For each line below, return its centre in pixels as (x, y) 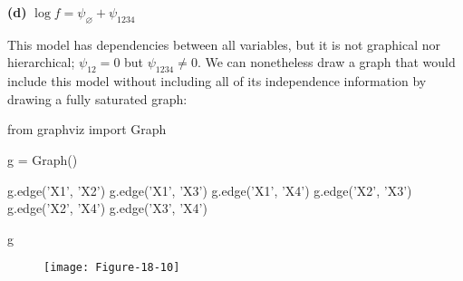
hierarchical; (41, 62)
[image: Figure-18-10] (112, 268)
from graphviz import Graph (87, 129)
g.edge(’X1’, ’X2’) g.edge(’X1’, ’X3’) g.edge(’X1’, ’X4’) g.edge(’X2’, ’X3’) (210, 190)
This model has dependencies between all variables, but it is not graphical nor (224, 44)
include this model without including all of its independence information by (217, 81)
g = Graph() (43, 159)
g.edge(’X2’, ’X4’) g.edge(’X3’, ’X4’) (107, 208)
